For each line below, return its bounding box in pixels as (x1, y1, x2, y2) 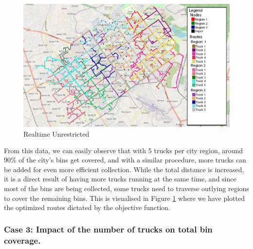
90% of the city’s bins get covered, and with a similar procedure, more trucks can (4, 155, 246, 165)
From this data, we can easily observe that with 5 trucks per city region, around (4, 145, 243, 155)
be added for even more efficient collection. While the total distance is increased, (4, 164, 244, 174)
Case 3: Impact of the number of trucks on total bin (4, 223, 213, 235)
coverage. (4, 234, 41, 246)
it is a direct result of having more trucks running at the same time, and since (4, 174, 236, 184)
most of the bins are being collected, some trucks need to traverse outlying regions (4, 183, 249, 193)
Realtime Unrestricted (23, 129, 90, 139)
